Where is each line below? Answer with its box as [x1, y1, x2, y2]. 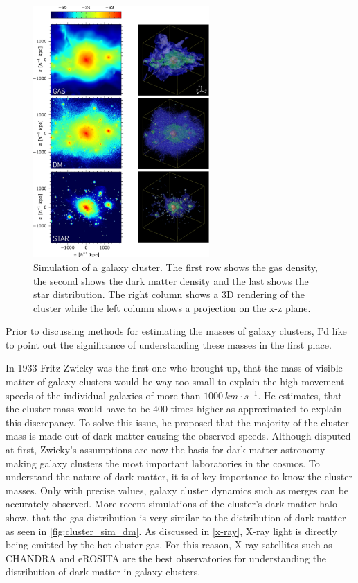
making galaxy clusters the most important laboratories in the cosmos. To [6, 455, 320, 470]
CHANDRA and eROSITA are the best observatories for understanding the [6, 550, 327, 565]
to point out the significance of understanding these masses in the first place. [6, 337, 332, 351]
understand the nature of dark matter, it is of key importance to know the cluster [6, 469, 352, 484]
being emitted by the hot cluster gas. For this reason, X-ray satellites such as [6, 537, 332, 552]
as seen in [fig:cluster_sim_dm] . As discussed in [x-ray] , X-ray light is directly [6, 523, 337, 538]
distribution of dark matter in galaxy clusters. [6, 564, 201, 579]
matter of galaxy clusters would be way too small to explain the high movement [6, 374, 345, 389]
